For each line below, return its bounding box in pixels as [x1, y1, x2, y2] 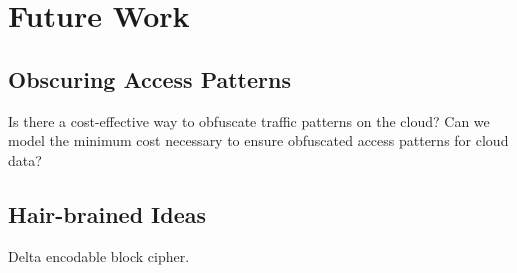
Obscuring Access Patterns [8, 63, 291, 94]
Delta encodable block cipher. [8, 245, 190, 266]
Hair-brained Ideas [8, 198, 207, 229]
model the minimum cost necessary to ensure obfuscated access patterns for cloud [8, 130, 509, 151]
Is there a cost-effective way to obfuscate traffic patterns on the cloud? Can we [8, 110, 490, 131]
